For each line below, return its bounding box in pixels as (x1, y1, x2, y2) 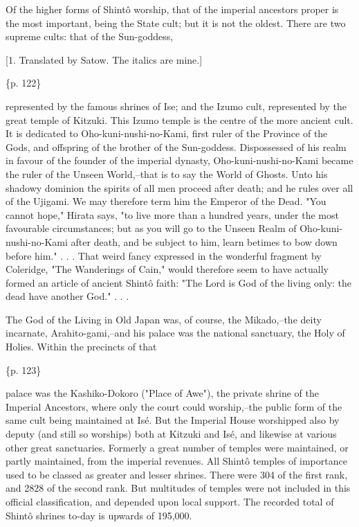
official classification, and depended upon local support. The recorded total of (6, 494, 334, 508)
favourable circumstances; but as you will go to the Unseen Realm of (6, 221, 297, 235)
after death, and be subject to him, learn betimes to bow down (71, 234, 338, 249)
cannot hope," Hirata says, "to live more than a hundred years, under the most (6, 207, 339, 222)
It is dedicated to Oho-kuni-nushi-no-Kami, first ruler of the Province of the (6, 126, 328, 141)
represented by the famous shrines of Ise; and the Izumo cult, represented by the (6, 98, 347, 113)
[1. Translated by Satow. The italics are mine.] (6, 52, 203, 66)
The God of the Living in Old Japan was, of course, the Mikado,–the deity (6, 312, 322, 326)
